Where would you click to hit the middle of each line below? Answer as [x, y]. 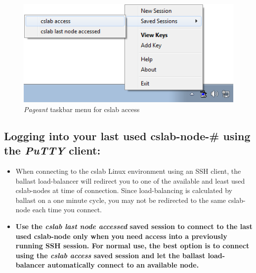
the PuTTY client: [52, 150]
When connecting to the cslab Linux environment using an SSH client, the [128, 171]
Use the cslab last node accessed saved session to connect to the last [134, 226]
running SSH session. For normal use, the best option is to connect [132, 246]
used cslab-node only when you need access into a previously [121, 236]
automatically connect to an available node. [123, 265]
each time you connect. [67, 210]
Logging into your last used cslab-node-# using [127, 136]
